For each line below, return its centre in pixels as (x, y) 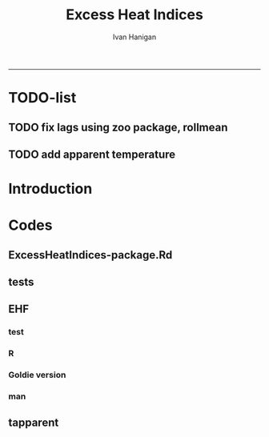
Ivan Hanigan (134, 37)
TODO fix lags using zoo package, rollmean (118, 127)
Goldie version (37, 375)
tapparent (34, 422)
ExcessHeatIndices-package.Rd (90, 255)
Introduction (50, 189)
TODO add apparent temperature (92, 154)
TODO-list (42, 98)
